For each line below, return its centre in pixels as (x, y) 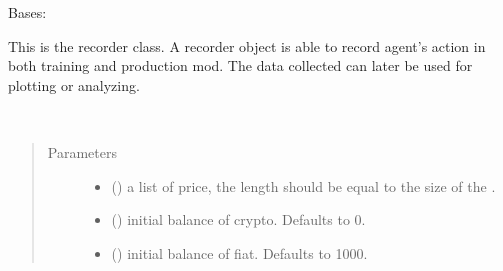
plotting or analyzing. (74, 84)
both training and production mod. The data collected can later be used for (240, 65)
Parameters (82, 151)
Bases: (27, 12)
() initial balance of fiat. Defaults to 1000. (239, 252)
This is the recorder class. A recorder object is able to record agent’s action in (247, 45)
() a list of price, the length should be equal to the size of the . (303, 185)
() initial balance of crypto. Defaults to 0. (238, 219)
